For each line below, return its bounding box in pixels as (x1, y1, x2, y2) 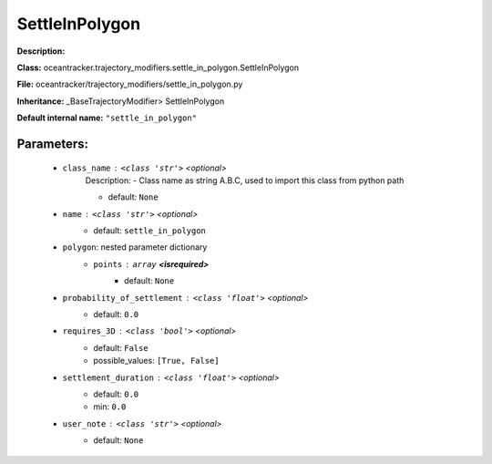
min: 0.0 (93, 401, 127, 412)
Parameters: (16, 136, 88, 151)
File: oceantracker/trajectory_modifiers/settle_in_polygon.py (16, 78, 243, 90)
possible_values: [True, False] (93, 356, 220, 366)
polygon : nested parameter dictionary (62, 242, 208, 253)
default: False (93, 342, 149, 353)
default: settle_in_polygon (93, 225, 207, 236)
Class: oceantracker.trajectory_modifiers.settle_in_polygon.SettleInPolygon (16, 62, 300, 73)
